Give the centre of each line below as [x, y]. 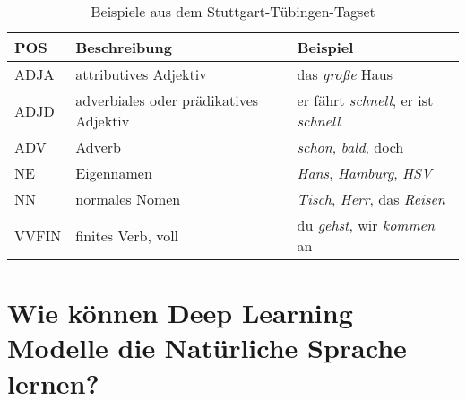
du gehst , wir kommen [366, 225]
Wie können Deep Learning [180, 313]
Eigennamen [114, 173]
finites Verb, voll [127, 235]
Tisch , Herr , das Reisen [371, 199]
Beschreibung [124, 47]
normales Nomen [128, 199]
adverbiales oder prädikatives [167, 100]
